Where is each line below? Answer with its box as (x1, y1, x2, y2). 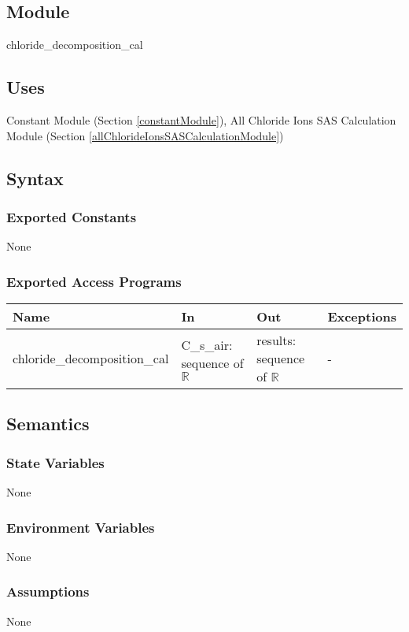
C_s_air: (181, 336, 233, 354)
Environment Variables (6, 517, 155, 537)
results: (256, 331, 297, 349)
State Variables (6, 452, 105, 472)
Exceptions (327, 307, 396, 325)
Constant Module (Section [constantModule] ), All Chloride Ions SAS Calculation (6, 112, 396, 128)
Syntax (6, 165, 64, 190)
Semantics (6, 411, 90, 436)
